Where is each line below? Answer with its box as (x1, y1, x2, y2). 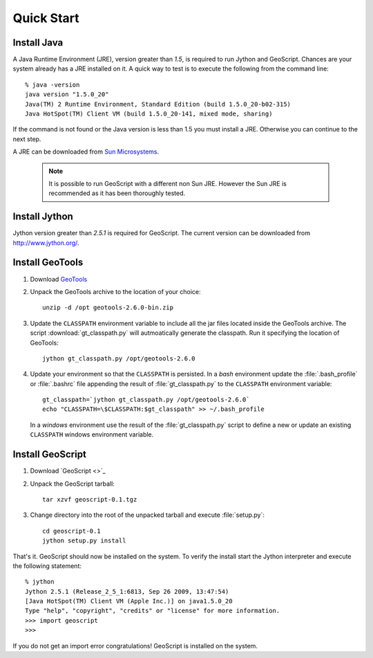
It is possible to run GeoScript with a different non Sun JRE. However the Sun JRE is (48, 179, 287, 188)
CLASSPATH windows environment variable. (30, 430, 154, 439)
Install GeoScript (12, 448, 86, 460)
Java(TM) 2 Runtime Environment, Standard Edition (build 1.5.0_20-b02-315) (25, 100, 291, 108)
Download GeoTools (30, 275, 88, 283)
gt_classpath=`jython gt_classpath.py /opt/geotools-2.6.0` (42, 396, 250, 404)
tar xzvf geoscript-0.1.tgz (42, 495, 137, 503)
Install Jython (12, 211, 74, 223)
